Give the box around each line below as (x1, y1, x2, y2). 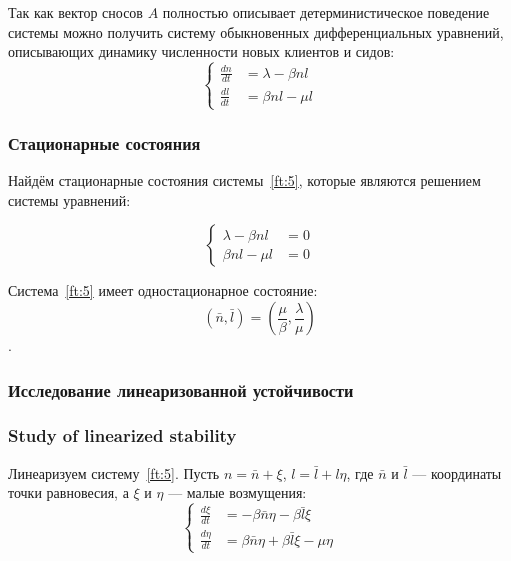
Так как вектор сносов (8, 2, 143, 22)
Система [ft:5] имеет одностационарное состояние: (8, 280, 318, 301)
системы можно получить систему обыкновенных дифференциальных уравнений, (8, 21, 504, 42)
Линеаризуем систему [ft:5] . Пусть (8, 462, 220, 483)
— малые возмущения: (168, 482, 307, 503)
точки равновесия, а (8, 482, 129, 503)
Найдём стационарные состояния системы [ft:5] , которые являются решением (8, 170, 481, 191)
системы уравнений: (8, 189, 131, 210)
